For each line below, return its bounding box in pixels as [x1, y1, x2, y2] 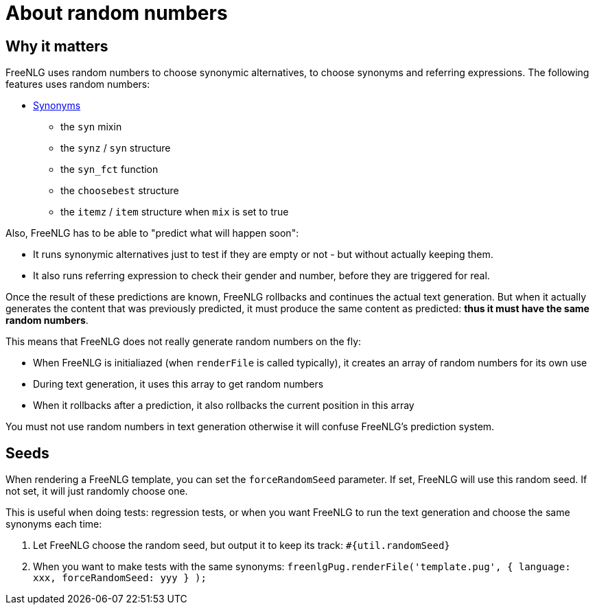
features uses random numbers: [5, 78, 150, 91]
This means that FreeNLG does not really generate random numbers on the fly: [5, 336, 362, 348]
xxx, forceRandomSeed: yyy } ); [33, 572, 207, 584]
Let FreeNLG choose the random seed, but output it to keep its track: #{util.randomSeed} [33, 539, 450, 552]
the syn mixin [60, 121, 122, 133]
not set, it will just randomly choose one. [5, 485, 188, 497]
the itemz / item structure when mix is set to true [60, 206, 289, 218]
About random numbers [5, 1, 228, 25]
